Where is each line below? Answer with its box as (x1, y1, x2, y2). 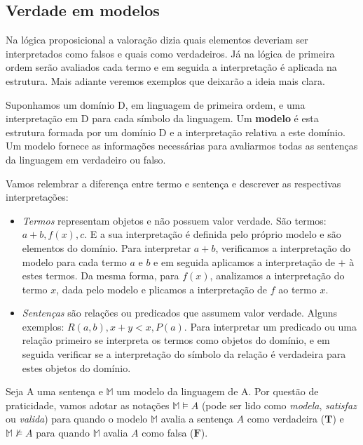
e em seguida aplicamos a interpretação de (153, 254, 335, 269)
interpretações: (6, 190, 69, 204)
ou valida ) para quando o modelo (6, 411, 148, 426)
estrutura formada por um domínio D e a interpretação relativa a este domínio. (6, 124, 345, 139)
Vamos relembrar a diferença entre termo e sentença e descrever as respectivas (6, 175, 341, 190)
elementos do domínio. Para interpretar (22, 240, 191, 255)
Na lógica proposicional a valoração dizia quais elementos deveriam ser (6, 32, 308, 47)
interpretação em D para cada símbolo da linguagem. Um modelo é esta (6, 111, 319, 126)
